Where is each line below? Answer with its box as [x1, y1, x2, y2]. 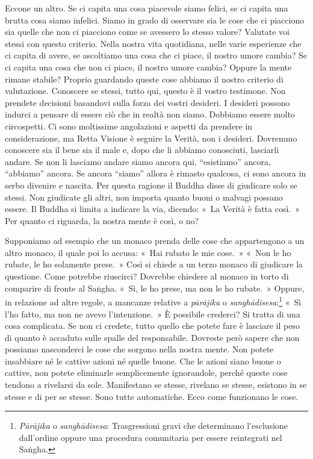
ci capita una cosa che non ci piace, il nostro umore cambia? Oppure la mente [5, 60, 292, 73]
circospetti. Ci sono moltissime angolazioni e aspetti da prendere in [5, 119, 253, 132]
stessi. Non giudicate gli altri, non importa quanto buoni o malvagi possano [5, 190, 283, 203]
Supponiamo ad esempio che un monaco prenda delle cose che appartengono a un [5, 234, 305, 247]
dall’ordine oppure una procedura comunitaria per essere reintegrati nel [19, 431, 282, 443]
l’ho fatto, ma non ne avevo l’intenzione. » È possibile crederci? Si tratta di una [5, 307, 300, 320]
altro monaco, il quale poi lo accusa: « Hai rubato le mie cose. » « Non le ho [5, 246, 291, 258]
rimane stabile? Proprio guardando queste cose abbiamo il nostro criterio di [5, 72, 284, 85]
